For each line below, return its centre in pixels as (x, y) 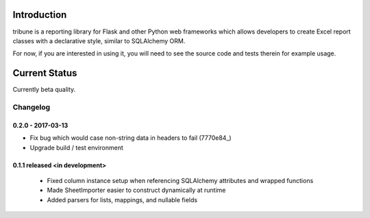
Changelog (32, 107)
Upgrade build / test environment (76, 147)
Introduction (40, 15)
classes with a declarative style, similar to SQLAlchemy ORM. (99, 40)
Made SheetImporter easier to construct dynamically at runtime (136, 190)
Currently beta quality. (44, 90)
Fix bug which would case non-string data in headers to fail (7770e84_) (131, 138)
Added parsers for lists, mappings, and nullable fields (122, 199)
